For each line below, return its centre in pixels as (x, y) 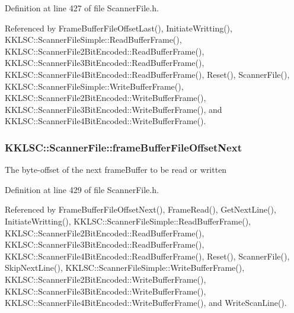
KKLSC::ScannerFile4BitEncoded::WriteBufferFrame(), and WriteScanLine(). (146, 303)
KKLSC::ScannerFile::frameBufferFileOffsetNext (123, 147)
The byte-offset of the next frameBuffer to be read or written (116, 170)
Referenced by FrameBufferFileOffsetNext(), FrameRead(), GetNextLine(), (140, 209)
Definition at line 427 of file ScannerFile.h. (82, 8)
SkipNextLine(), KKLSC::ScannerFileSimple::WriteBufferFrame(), (125, 268)
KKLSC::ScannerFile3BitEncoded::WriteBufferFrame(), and (114, 109)
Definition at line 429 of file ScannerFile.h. (82, 189)
